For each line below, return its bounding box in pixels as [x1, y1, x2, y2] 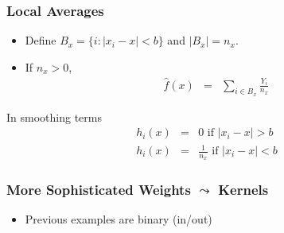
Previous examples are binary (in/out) [25, 211, 212, 227]
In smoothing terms [6, 108, 102, 125]
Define [25, 32, 56, 49]
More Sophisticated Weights [6, 180, 191, 200]
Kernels [218, 180, 269, 200]
